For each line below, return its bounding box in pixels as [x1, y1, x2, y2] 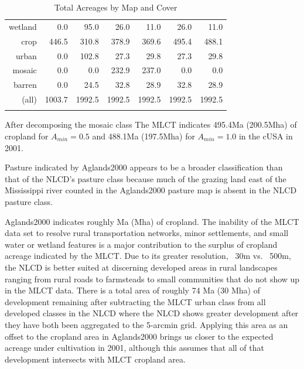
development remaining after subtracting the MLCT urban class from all [5, 295, 266, 307]
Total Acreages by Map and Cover [54, 1, 177, 13]
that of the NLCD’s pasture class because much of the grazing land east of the [5, 172, 286, 184]
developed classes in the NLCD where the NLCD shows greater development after [5, 307, 299, 319]
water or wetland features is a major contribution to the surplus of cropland [5, 238, 278, 250]
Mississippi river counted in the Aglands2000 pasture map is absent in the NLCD [5, 184, 297, 196]
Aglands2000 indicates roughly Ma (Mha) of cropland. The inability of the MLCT [5, 215, 299, 227]
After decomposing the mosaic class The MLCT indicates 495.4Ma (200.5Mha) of [5, 118, 297, 131]
